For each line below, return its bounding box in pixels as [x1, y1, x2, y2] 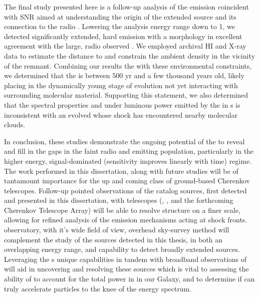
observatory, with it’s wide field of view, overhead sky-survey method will [4, 224, 229, 235]
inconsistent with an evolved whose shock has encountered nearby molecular [4, 109, 237, 120]
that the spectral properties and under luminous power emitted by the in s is [4, 99, 240, 110]
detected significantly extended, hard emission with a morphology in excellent [4, 31, 242, 41]
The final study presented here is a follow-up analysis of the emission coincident [4, 2, 249, 12]
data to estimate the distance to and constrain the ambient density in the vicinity [4, 50, 255, 61]
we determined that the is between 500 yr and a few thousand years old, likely [4, 70, 244, 81]
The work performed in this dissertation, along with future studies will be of [4, 165, 238, 176]
